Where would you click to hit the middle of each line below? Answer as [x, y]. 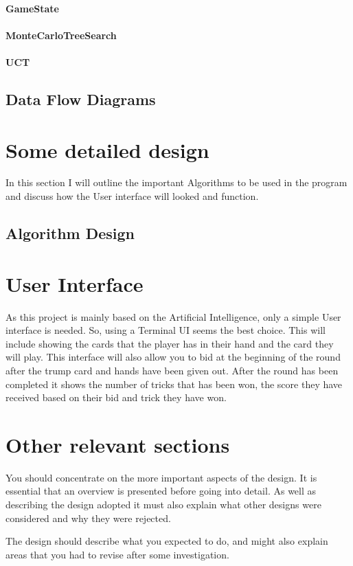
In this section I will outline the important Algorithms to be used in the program [176, 182]
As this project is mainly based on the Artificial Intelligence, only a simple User [173, 316]
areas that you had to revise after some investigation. [117, 554]
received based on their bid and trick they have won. [116, 397]
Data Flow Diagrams [81, 99]
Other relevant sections [118, 444]
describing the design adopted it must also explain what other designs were [163, 505]
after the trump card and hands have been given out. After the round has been [172, 370]
